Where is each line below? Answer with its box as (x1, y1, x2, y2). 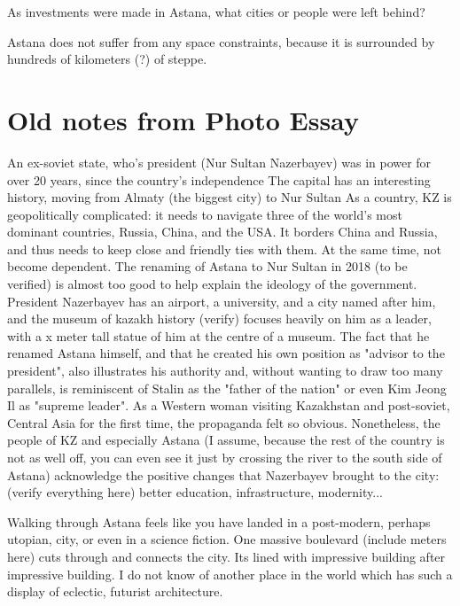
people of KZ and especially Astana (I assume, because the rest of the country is (7, 431, 445, 449)
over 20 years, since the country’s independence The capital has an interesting (7, 170, 431, 189)
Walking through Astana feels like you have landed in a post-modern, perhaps (7, 512, 431, 531)
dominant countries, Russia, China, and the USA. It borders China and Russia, (7, 222, 438, 241)
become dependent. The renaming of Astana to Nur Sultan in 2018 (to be (7, 257, 408, 276)
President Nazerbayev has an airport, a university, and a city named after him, (7, 291, 436, 310)
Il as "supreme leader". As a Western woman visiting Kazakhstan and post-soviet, (7, 396, 450, 415)
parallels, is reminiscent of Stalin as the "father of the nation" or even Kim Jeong (7, 378, 447, 397)
